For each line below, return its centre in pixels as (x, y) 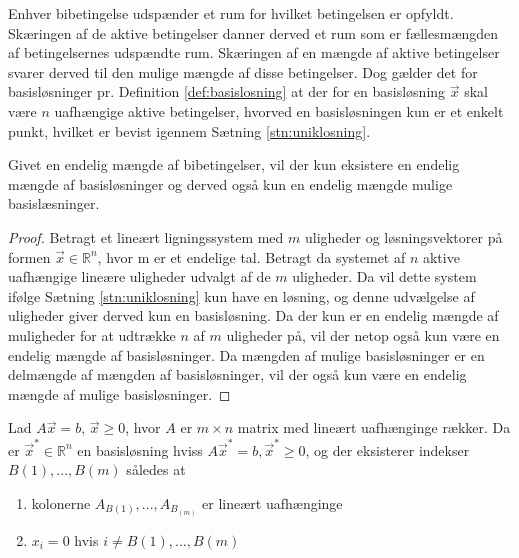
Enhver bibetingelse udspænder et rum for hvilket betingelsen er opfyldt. (231, 13)
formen (29, 256)
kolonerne (61, 502)
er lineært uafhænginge (272, 502)
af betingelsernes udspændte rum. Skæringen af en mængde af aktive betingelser (254, 52)
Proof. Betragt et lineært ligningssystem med (146, 236)
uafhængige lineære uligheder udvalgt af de (139, 276)
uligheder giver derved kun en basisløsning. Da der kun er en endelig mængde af (253, 315)
